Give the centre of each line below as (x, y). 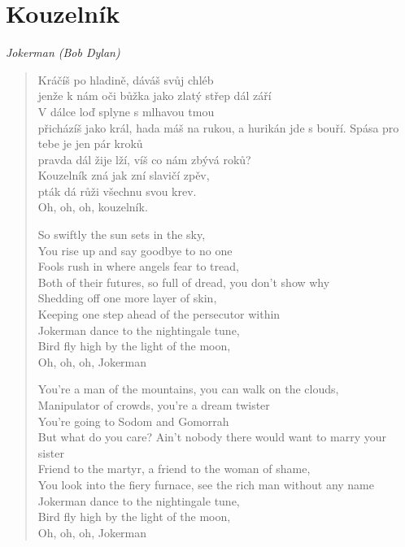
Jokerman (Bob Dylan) (63, 52)
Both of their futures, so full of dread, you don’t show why (184, 282)
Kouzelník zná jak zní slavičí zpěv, (124, 175)
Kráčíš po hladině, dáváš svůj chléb (126, 79)
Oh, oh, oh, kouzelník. (93, 207)
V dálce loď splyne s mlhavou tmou (126, 111)
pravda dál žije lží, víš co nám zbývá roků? (144, 159)
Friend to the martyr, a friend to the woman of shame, (174, 469)
